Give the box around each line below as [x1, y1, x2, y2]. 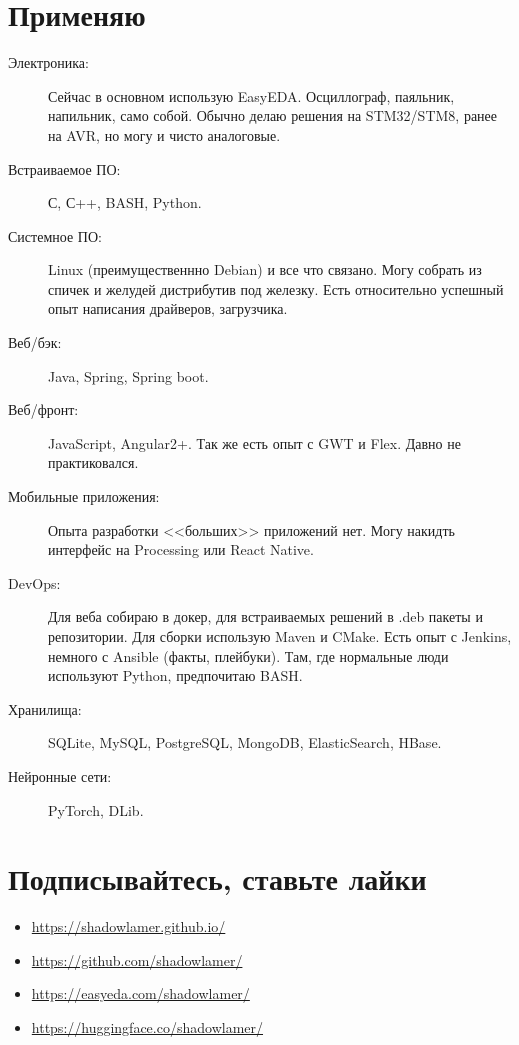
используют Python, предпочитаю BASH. [48, 665, 303, 686]
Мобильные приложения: [8, 486, 160, 507]
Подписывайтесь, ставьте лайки [8, 858, 427, 899]
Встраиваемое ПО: [8, 158, 121, 179]
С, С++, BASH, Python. [48, 192, 202, 213]
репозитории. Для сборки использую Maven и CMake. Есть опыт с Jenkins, [48, 626, 512, 646]
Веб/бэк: [8, 332, 62, 353]
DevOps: [8, 572, 61, 593]
